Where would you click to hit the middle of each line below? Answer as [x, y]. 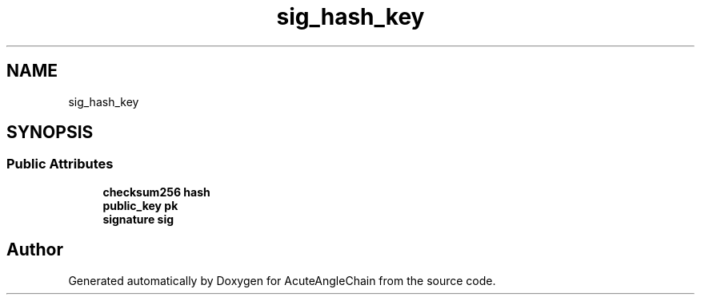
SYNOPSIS [50, 133]
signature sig [138, 219]
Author [35, 250]
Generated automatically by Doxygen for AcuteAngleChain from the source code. [282, 280]
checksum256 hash [156, 192]
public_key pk [140, 205]
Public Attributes [60, 164]
